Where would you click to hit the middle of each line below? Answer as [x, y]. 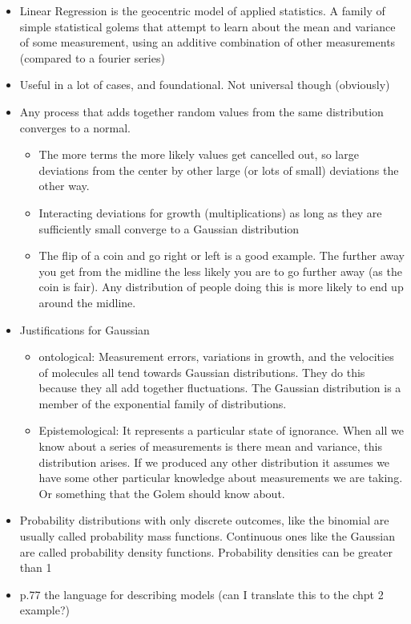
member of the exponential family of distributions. [163, 403]
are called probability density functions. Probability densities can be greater [206, 551]
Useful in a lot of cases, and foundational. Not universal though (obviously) [205, 85]
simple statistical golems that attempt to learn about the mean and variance [208, 26]
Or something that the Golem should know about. [162, 493]
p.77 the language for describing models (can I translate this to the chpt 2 [201, 594]
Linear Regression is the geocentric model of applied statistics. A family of [202, 10]
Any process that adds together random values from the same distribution [201, 111]
